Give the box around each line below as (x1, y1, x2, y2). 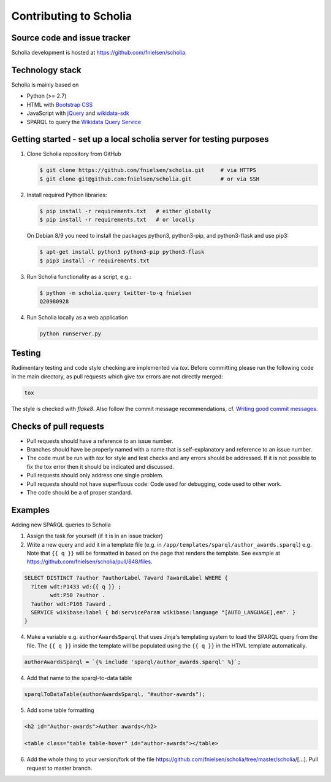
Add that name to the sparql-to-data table (26, 674, 132, 681)
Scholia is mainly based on (11, 80, 79, 88)
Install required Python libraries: (26, 191, 107, 198)
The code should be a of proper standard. (26, 488, 132, 496)
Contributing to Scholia (11, 9, 132, 23)
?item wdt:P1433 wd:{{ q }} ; (31, 583, 122, 590)
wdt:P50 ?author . (50, 592, 105, 599)
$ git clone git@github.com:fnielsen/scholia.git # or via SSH (39, 175, 260, 182)
